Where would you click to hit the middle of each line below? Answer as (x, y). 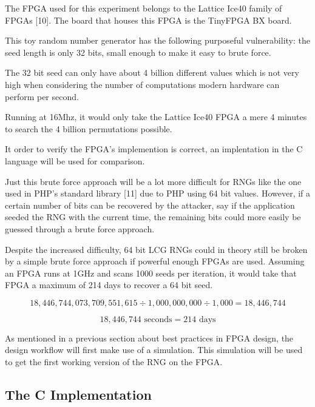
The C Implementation (78, 395)
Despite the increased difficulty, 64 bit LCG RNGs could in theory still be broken (156, 249)
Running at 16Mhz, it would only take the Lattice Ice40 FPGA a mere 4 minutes (156, 117)
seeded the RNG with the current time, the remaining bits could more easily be (153, 217)
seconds (158, 319)
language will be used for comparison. (75, 160)
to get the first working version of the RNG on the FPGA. (114, 362)
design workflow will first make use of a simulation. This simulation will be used (154, 350)
